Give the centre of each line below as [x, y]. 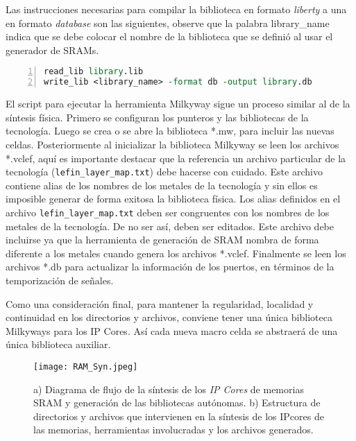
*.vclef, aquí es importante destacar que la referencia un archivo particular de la [176, 158]
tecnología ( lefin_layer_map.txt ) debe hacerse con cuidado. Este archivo [164, 172]
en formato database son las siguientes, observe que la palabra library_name [168, 23]
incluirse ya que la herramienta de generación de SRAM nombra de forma [162, 240]
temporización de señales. [60, 280]
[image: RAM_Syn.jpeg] [86, 366]
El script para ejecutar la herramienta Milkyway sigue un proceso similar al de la [178, 104]
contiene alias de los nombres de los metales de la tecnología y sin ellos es [162, 185]
